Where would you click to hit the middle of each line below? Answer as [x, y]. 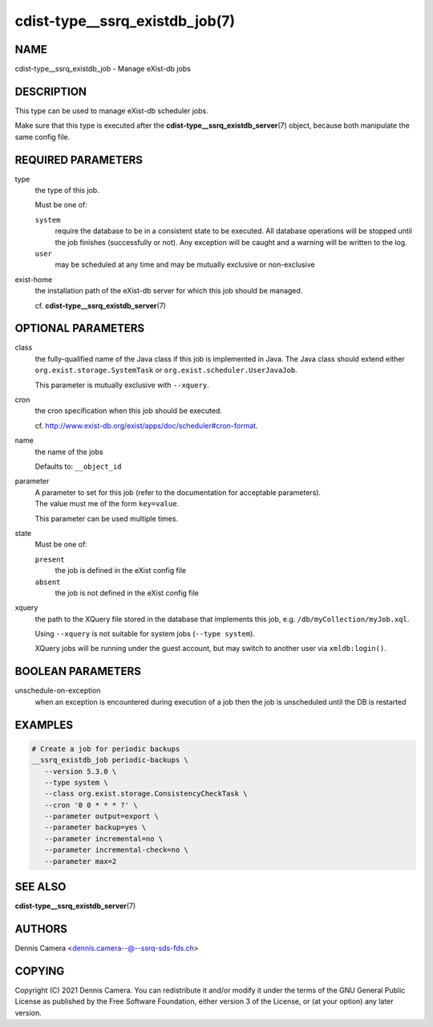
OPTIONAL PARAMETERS [80, 328]
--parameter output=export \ [102, 816]
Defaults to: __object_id [78, 466]
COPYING [40, 971]
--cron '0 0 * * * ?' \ [91, 805]
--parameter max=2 [81, 861]
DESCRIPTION [51, 91]
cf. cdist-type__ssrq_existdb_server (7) [100, 305]
